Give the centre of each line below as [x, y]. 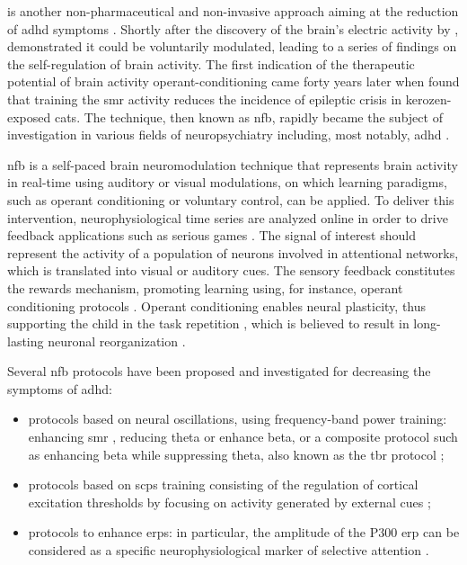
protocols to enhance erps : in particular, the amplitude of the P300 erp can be [244, 532]
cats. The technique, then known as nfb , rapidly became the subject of [248, 117]
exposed [29, 117]
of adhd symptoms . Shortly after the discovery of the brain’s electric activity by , [233, 28]
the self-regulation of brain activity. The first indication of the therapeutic [211, 63]
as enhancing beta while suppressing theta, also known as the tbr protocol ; [236, 454]
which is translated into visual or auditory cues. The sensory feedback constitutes [231, 270]
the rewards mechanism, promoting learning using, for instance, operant [205, 287]
